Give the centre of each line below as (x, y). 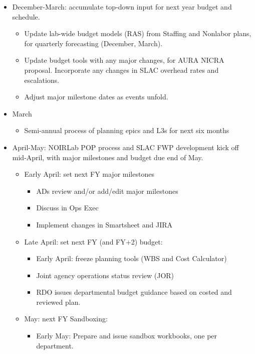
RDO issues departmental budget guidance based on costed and (134, 292)
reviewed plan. (58, 302)
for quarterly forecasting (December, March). (93, 43)
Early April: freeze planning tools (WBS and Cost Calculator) (132, 258)
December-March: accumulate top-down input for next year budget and (122, 7)
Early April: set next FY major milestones (89, 174)
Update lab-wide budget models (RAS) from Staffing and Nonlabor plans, (138, 33)
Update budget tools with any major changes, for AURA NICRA (124, 60)
